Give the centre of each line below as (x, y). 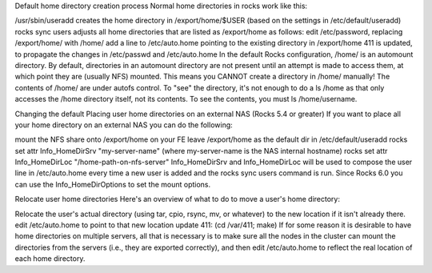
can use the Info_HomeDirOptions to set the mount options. (113, 184)
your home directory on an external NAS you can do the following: (124, 125)
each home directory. (50, 259)
